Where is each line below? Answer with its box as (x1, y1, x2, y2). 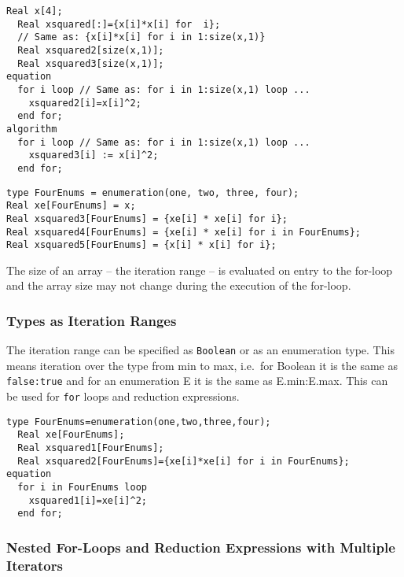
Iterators (6, 555, 63, 575)
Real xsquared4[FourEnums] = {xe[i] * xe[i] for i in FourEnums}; (6, 226, 362, 238)
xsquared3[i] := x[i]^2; (28, 150, 159, 161)
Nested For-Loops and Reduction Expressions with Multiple (6, 537, 395, 557)
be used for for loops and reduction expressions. (6, 388, 240, 405)
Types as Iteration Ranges (6, 310, 177, 330)
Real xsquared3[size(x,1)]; (17, 57, 164, 69)
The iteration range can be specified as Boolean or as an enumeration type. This (6, 342, 395, 358)
